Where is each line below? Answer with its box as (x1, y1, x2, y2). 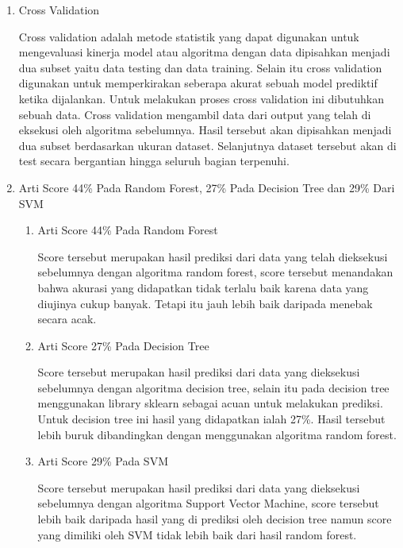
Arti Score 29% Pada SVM (37, 453, 168, 469)
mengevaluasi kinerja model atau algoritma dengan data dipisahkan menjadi (18, 44, 390, 60)
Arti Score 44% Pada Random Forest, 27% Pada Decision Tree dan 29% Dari (18, 179, 395, 195)
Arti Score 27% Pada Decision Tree (37, 337, 209, 353)
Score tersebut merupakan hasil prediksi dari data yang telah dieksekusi (37, 248, 388, 264)
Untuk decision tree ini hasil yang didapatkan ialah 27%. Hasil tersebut (37, 411, 386, 427)
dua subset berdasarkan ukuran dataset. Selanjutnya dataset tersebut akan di (18, 137, 397, 153)
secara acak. (37, 311, 97, 327)
